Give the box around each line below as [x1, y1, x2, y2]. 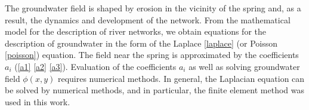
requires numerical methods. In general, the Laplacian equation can [57, 72, 305, 84]
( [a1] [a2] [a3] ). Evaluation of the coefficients [14, 60, 177, 72]
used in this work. [5, 95, 70, 108]
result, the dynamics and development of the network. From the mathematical [5, 13, 291, 26]
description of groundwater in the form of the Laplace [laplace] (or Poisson [5, 36, 278, 49]
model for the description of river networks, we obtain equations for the [5, 25, 266, 38]
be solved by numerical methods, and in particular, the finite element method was [5, 84, 305, 96]
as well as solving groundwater [189, 60, 300, 72]
